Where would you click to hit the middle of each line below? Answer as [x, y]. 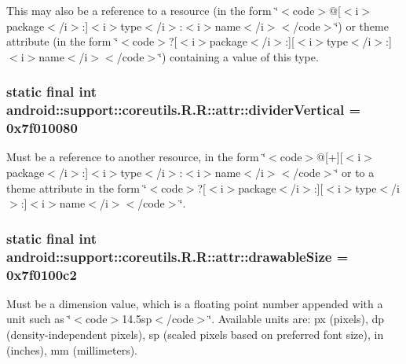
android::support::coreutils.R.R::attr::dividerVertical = [184, 110]
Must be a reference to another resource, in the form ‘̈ [136, 157]
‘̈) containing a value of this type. [239, 56]
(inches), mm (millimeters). [72, 349]
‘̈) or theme [362, 26]
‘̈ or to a [355, 173]
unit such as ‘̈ [39, 319]
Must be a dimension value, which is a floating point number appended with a [195, 303]
